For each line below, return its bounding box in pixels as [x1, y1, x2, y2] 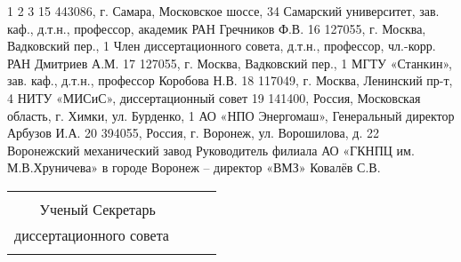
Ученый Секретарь [39, 198, 156, 219]
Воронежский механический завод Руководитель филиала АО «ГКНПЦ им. [7, 140, 415, 159]
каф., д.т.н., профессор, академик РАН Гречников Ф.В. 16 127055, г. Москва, [7, 19, 426, 37]
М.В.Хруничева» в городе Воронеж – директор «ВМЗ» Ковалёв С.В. [7, 158, 381, 177]
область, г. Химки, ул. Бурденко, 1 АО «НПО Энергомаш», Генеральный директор [7, 106, 455, 124]
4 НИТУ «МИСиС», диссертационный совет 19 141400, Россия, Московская [7, 88, 421, 107]
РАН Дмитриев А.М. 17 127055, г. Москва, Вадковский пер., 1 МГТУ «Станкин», [7, 53, 452, 72]
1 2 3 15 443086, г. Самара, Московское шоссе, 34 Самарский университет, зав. [7, 2, 440, 20]
